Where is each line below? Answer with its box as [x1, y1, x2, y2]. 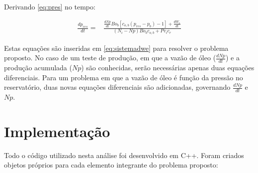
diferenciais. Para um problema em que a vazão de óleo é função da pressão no [4, 72, 243, 82]
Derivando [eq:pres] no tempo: [4, 1, 95, 11]
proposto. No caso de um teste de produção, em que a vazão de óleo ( [4, 52, 216, 63]
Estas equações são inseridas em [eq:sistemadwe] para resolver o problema [4, 42, 229, 53]
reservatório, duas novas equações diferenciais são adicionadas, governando [4, 82, 231, 92]
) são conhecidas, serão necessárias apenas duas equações [81, 62, 255, 73]
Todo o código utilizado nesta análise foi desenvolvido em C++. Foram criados [4, 150, 244, 160]
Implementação [4, 121, 110, 141]
